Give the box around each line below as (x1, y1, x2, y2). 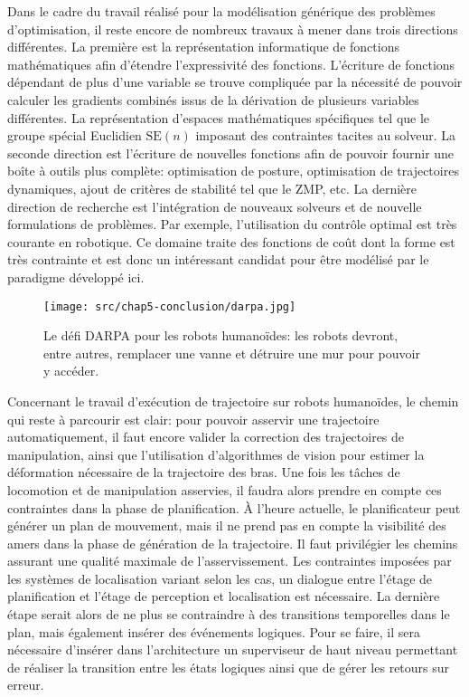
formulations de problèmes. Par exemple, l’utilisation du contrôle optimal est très (7, 215, 457, 234)
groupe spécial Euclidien (7, 126, 142, 145)
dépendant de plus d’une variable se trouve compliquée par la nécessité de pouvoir (7, 72, 463, 91)
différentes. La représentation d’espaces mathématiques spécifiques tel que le (7, 108, 430, 127)
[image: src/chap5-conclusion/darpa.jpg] (43, 300, 296, 313)
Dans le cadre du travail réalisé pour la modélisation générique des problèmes (7, 2, 436, 20)
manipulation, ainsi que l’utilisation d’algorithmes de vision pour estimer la (7, 444, 425, 463)
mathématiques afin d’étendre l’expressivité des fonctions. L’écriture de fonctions (7, 54, 455, 73)
